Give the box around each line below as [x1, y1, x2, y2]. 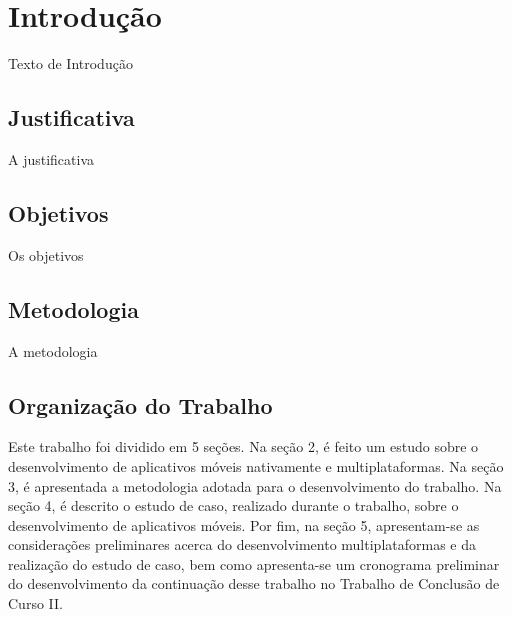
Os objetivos [8, 244, 84, 265]
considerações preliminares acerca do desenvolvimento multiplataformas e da [8, 534, 476, 555]
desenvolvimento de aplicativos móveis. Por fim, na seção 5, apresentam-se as [8, 514, 480, 535]
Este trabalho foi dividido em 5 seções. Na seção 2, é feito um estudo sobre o [8, 436, 479, 457]
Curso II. [8, 593, 63, 614]
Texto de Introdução [8, 53, 133, 74]
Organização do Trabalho [8, 389, 273, 420]
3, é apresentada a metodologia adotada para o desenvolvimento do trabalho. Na [8, 475, 502, 496]
